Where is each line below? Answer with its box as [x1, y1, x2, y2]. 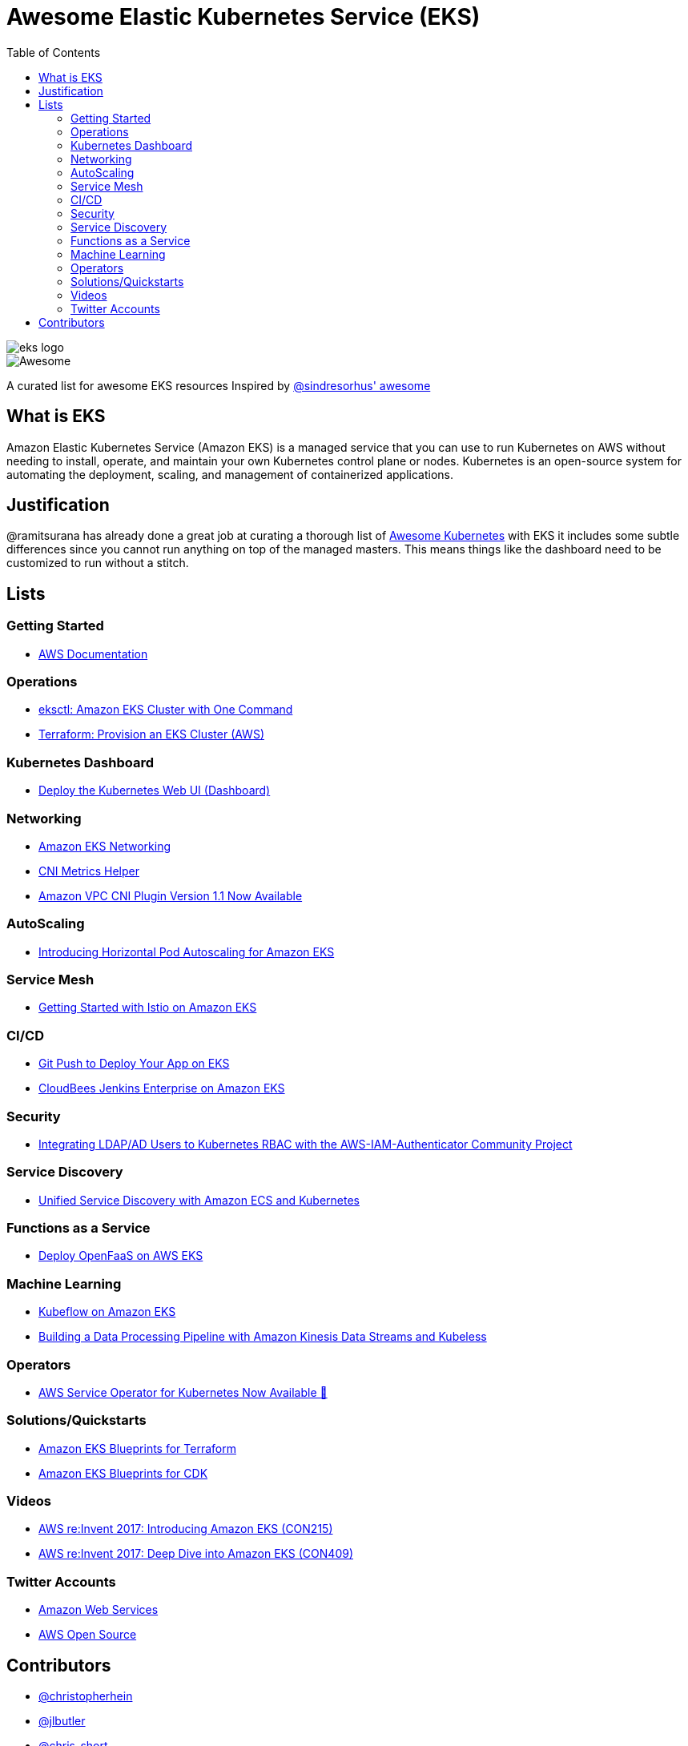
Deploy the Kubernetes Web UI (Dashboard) [38, 783, 271, 798]
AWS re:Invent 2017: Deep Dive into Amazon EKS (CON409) [38, 1547, 354, 1561]
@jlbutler [38, 1714, 86, 1728]
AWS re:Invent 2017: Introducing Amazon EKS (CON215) [38, 1522, 333, 1536]
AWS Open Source [38, 1627, 137, 1642]
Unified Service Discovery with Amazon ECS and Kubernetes [38, 1193, 360, 1207]
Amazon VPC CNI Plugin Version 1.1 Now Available [38, 888, 303, 903]
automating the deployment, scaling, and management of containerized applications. [6, 467, 453, 481]
